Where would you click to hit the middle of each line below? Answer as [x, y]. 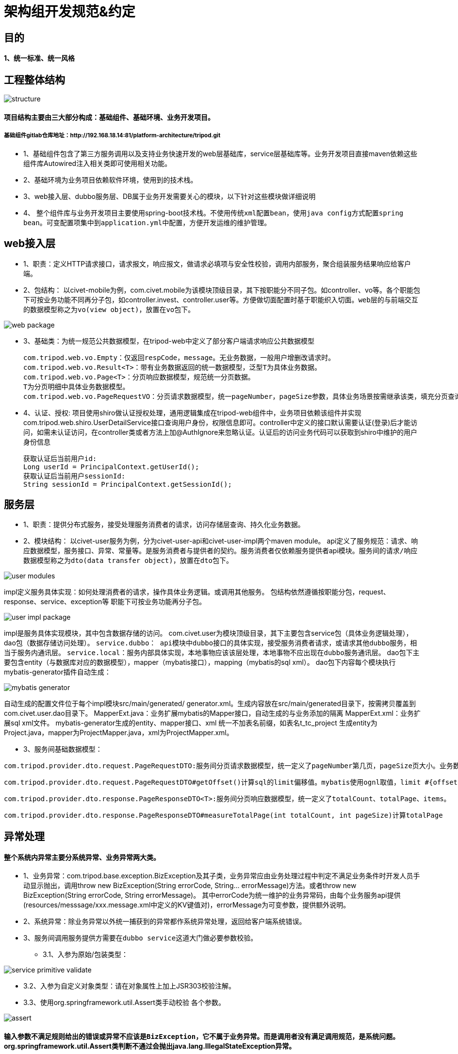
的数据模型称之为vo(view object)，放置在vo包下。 [109, 309]
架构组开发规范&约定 [70, 12]
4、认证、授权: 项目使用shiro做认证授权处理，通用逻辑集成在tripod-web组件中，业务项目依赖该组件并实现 [192, 412]
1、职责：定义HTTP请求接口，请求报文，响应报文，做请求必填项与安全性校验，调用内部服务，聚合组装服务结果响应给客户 [217, 263]
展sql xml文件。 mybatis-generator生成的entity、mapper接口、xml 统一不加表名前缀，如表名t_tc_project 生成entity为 [191, 723]
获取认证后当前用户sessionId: [74, 476]
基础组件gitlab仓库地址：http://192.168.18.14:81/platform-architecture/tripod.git [112, 136]
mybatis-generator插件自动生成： [57, 672]
